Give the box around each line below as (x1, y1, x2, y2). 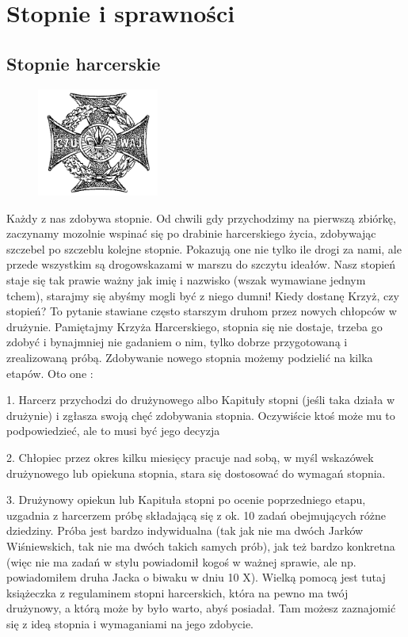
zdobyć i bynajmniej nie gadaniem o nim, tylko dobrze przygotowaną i (6, 334, 348, 350)
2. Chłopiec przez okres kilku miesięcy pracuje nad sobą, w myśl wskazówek (6, 448, 374, 465)
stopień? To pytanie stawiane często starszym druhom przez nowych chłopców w (6, 303, 397, 319)
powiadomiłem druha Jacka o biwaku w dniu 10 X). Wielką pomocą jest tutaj (6, 569, 386, 586)
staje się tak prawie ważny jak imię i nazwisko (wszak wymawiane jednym (6, 272, 366, 288)
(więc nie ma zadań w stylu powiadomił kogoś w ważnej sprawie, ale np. (6, 553, 357, 570)
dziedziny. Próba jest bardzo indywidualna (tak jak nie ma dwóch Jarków (6, 522, 364, 539)
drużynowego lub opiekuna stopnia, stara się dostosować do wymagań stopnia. (6, 464, 386, 481)
